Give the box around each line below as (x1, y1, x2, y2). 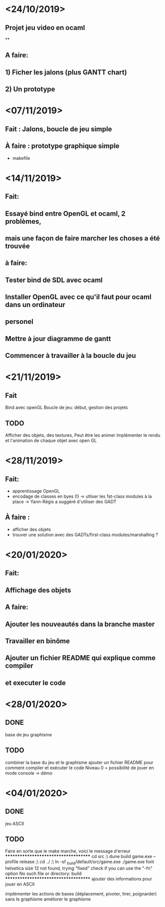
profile (5, 859, 19, 865)
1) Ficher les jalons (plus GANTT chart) (5, 68, 127, 76)
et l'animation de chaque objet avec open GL (5, 438, 97, 444)
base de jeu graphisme (5, 731, 52, 737)
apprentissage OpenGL (12, 488, 60, 494)
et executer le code (5, 678, 66, 687)
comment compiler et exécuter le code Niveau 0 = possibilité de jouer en (5, 765, 154, 771)
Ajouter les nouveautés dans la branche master (5, 620, 155, 628)
